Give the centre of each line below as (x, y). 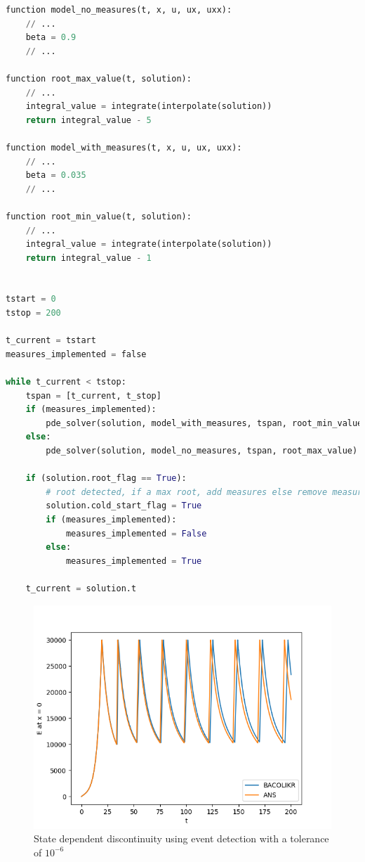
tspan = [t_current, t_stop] (93, 395)
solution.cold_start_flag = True (124, 506)
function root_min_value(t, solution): (99, 216)
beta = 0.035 (56, 175)
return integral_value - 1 (88, 258)
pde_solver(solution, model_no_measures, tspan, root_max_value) (202, 451)
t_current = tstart (51, 341)
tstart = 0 (31, 299)
